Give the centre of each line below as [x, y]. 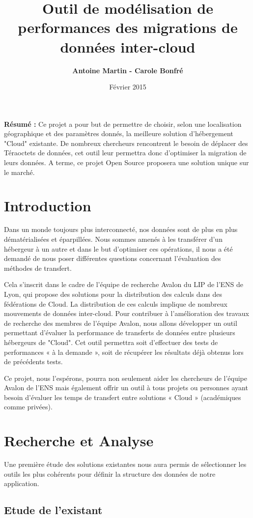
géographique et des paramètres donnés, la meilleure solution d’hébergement [119, 133]
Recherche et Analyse [79, 441]
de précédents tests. [33, 361]
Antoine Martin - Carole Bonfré [128, 70]
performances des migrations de [128, 27]
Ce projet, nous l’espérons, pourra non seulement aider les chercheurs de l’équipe [126, 378]
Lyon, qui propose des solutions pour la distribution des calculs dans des [113, 294]
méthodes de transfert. [38, 268]
